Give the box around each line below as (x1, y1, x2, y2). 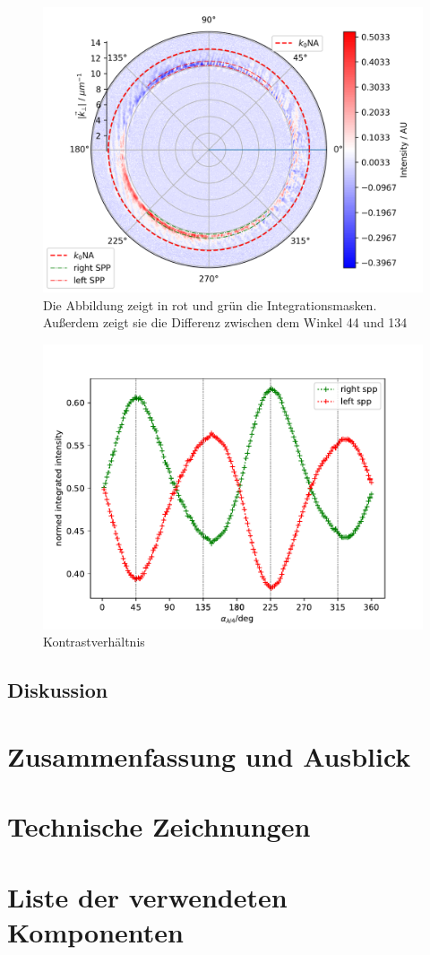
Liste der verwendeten (7, 878, 288, 915)
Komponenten (7, 913, 184, 950)
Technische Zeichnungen (7, 808, 311, 845)
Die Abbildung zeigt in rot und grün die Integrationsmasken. (43, 295, 377, 314)
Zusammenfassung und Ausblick (7, 737, 411, 774)
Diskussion (7, 676, 108, 704)
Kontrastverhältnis (43, 632, 145, 651)
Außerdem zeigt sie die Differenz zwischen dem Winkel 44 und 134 (43, 313, 408, 332)
